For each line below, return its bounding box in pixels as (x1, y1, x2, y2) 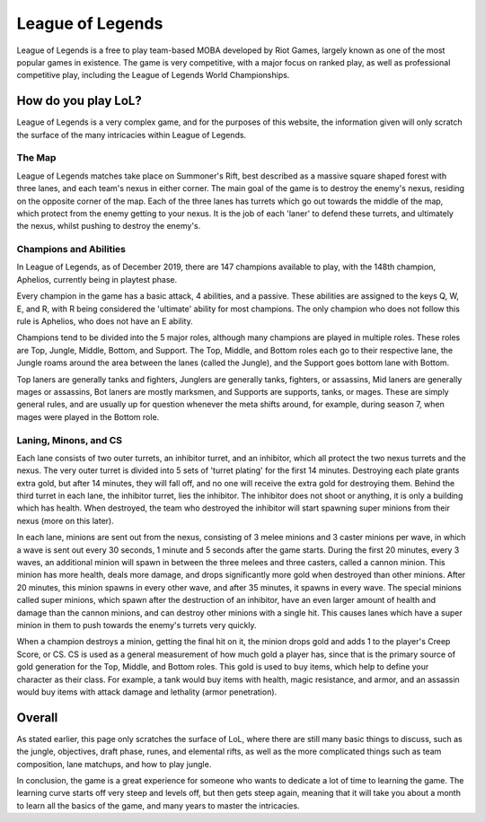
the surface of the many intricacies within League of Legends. (16, 129, 247, 140)
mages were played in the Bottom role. (16, 411, 160, 422)
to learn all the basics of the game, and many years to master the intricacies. (16, 800, 300, 811)
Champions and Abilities (16, 243, 126, 256)
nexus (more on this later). (16, 515, 114, 526)
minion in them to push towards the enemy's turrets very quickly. (16, 619, 257, 630)
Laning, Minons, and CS (16, 433, 123, 446)
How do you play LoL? (16, 93, 143, 109)
